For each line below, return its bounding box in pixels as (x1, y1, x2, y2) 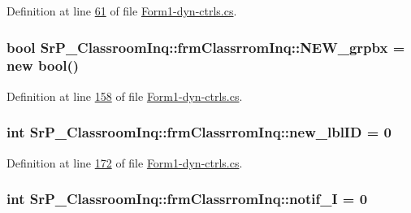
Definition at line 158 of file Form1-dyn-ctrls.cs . (6, 87, 243, 104)
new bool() (6, 55, 80, 76)
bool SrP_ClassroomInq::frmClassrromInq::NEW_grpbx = (6, 37, 405, 57)
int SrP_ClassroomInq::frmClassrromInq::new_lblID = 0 (6, 122, 392, 142)
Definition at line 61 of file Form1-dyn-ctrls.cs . (6, 2, 237, 19)
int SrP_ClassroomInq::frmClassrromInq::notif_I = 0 (6, 189, 368, 209)
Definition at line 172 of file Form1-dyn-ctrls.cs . (6, 154, 243, 171)
